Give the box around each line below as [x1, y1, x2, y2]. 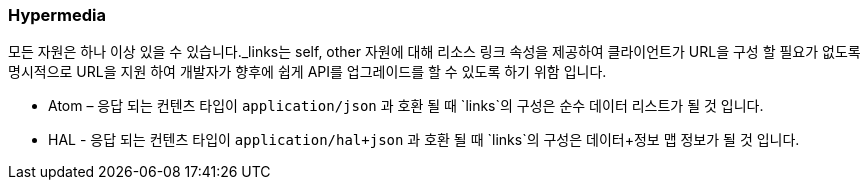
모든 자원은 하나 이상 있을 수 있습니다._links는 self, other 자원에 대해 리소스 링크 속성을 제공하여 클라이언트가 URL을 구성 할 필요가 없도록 [8, 43, 861, 61]
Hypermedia [8, 5, 106, 25]
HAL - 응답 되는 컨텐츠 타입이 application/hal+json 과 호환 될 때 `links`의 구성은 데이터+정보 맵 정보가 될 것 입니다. [48, 131, 800, 149]
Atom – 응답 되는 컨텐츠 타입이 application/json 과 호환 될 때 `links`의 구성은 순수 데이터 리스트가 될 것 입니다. [48, 97, 764, 115]
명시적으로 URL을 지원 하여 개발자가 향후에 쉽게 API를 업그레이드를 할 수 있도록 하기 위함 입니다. [8, 63, 607, 81]
